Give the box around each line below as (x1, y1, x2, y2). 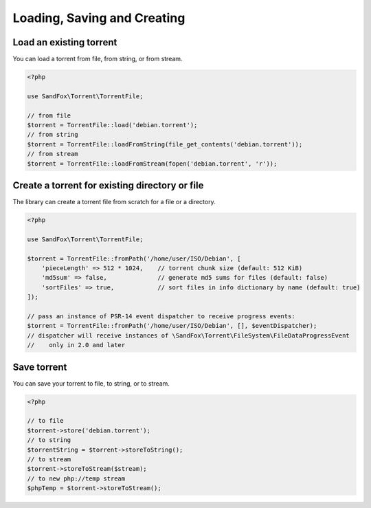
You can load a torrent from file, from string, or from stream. (12, 55, 183, 63)
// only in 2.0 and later (27, 341, 126, 349)
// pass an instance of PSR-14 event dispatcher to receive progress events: (27, 312, 295, 320)
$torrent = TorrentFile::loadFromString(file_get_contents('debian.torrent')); (27, 140, 303, 148)
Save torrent (12, 361, 67, 373)
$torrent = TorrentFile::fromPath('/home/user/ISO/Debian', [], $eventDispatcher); (27, 322, 317, 330)
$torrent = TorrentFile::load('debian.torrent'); (27, 121, 198, 129)
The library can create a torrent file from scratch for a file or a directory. (12, 198, 216, 206)
